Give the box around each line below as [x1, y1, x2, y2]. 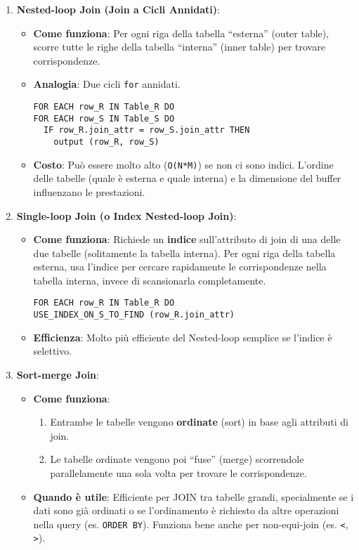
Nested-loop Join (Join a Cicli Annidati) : [16, 2, 220, 16]
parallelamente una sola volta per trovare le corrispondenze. [50, 465, 307, 480]
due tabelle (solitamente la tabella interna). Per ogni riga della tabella [33, 245, 336, 260]
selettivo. [33, 343, 72, 358]
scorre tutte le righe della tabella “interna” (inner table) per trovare [33, 39, 325, 54]
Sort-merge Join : [16, 367, 99, 381]
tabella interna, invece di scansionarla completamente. [33, 273, 266, 287]
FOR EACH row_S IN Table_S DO [33, 113, 175, 124]
